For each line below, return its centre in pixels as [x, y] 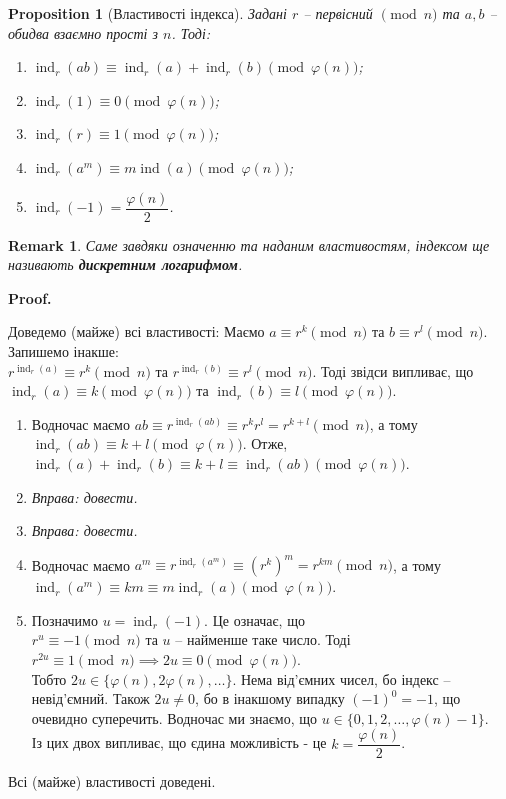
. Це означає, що [254, 619]
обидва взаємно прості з [83, 32]
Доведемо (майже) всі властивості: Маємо [136, 331]
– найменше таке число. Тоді [263, 639]
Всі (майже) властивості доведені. [112, 781]
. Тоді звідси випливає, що [393, 370]
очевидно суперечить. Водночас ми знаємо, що [174, 717]
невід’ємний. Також [90, 698]
